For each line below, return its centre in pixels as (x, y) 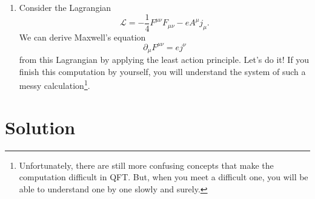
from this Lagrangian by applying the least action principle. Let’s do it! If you (164, 60)
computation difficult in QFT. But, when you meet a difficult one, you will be (164, 177)
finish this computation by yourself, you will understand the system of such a (162, 71)
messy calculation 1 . (55, 85)
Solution (40, 127)
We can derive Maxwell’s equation (82, 37)
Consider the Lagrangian (65, 7)
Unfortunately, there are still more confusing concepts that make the (146, 165)
